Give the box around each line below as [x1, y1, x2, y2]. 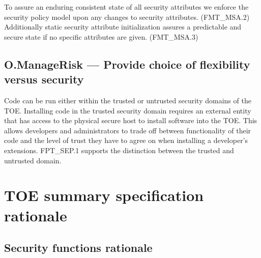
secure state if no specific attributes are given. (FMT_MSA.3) [4, 31, 198, 42]
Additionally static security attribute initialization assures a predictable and [4, 21, 242, 32]
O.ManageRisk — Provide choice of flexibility [4, 56, 250, 72]
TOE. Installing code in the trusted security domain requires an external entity [4, 105, 251, 116]
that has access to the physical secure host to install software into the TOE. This [4, 115, 257, 126]
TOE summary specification [4, 185, 204, 206]
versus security [4, 71, 84, 87]
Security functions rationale [4, 240, 153, 255]
